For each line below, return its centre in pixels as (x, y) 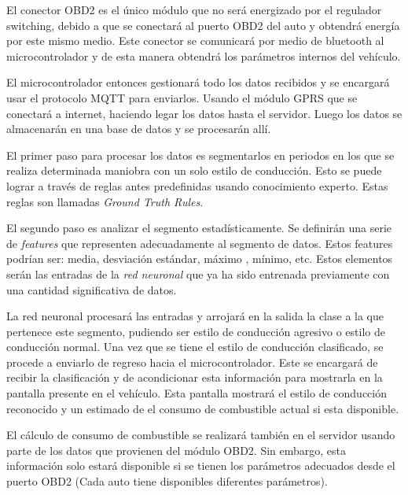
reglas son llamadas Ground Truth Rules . (105, 201)
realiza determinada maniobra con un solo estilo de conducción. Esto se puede (194, 170)
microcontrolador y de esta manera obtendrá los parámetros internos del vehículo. (204, 55)
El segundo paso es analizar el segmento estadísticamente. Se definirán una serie (199, 228)
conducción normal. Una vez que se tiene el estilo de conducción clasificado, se (195, 347)
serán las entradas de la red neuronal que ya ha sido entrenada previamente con (198, 273)
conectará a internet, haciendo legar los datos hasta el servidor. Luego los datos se (204, 113)
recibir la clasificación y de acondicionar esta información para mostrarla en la (195, 377)
